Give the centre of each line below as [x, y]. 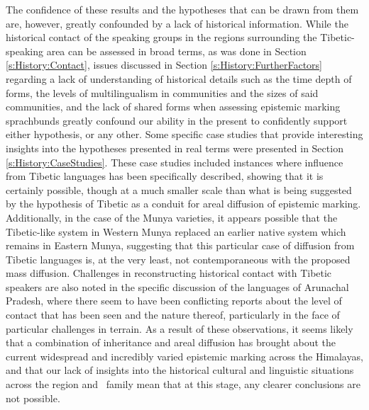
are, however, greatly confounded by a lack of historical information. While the [177, 23]
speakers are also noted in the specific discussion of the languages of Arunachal [177, 286]
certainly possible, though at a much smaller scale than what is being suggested [179, 189]
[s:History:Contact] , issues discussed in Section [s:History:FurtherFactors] [164, 65]
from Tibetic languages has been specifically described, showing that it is [165, 176]
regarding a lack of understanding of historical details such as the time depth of [179, 78]
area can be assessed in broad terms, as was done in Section [176, 51]
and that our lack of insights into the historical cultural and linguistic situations [180, 370]
